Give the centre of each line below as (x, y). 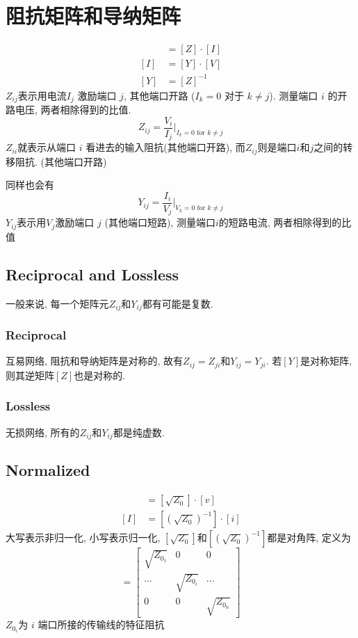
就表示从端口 (47, 147)
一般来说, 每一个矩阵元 (57, 303)
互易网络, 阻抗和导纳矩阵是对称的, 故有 (95, 361)
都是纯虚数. (139, 432)
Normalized (48, 470)
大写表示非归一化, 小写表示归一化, (83, 537)
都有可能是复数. (178, 303)
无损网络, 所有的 (43, 432)
